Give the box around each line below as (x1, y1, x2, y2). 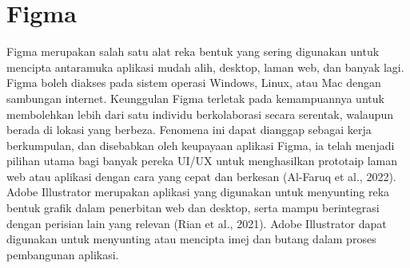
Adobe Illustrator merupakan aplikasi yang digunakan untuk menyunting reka (6, 183, 390, 200)
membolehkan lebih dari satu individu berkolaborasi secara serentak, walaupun (6, 105, 393, 122)
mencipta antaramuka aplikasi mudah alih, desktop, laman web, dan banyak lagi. (6, 58, 404, 75)
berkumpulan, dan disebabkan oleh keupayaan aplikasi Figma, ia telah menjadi (6, 136, 395, 153)
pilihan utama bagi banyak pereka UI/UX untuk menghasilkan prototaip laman (6, 152, 398, 169)
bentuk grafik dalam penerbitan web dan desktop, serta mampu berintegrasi (6, 199, 380, 216)
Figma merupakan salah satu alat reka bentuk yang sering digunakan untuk (6, 43, 380, 60)
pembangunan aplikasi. (6, 246, 119, 262)
